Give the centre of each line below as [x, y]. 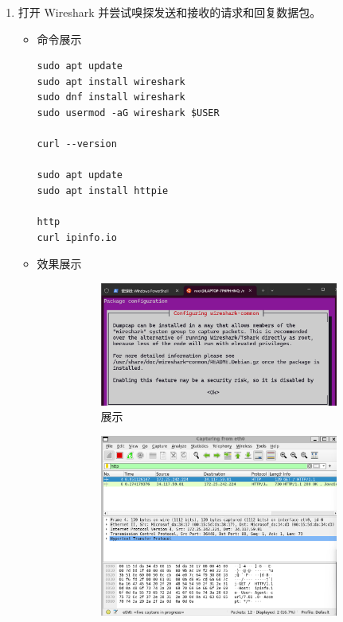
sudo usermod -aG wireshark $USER [128, 113]
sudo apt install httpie [103, 190]
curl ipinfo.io [77, 237]
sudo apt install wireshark [111, 82]
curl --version [77, 144]
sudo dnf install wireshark [111, 97]
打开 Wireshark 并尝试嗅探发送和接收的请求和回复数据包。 [170, 12]
